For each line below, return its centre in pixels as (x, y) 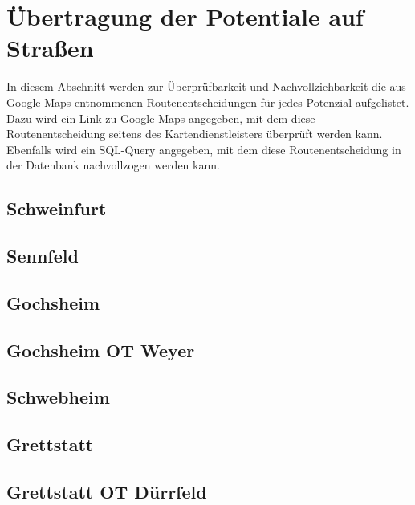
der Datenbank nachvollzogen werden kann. (113, 165)
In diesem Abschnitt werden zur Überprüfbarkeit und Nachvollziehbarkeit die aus (206, 86)
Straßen (50, 48)
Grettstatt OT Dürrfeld (107, 491)
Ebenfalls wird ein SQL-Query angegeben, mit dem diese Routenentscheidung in (204, 149)
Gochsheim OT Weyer (101, 350)
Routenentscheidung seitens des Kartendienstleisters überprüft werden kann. (195, 134)
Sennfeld (43, 256)
